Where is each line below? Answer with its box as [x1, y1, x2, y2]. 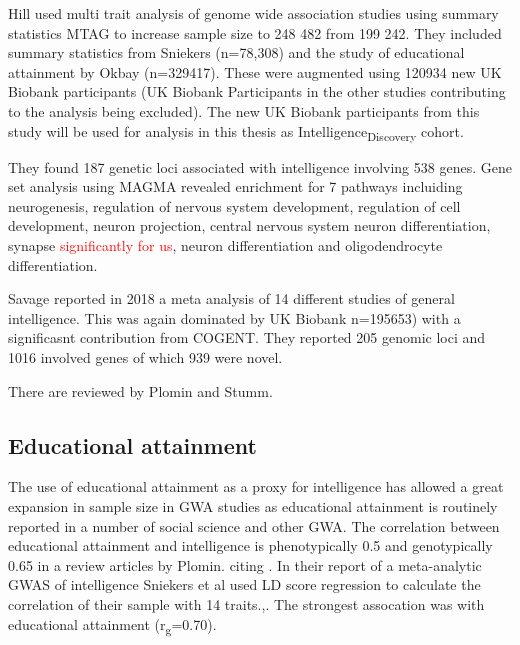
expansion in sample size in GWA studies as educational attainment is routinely [8, 496, 498, 517]
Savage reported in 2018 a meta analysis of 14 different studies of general [8, 288, 455, 309]
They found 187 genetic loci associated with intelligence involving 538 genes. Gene [8, 156, 512, 177]
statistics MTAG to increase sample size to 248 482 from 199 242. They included [8, 22, 502, 43]
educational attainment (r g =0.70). [8, 613, 217, 637]
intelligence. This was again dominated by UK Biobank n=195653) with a [8, 307, 461, 328]
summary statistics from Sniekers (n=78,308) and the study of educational [8, 42, 465, 63]
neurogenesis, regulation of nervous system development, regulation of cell [8, 195, 461, 216]
